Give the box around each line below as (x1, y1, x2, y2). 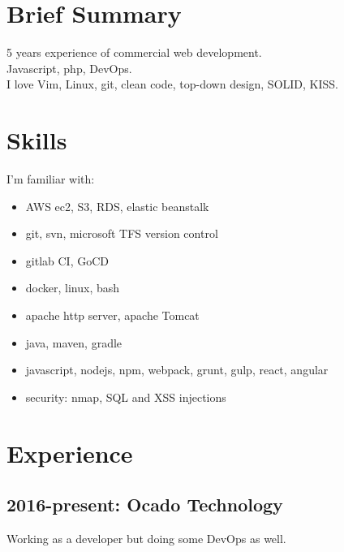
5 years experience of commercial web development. (6, 44, 262, 61)
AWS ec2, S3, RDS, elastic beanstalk (25, 197, 209, 214)
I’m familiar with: (6, 170, 95, 188)
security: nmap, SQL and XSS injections (25, 388, 226, 405)
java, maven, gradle (25, 334, 123, 351)
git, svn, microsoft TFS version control (25, 225, 218, 242)
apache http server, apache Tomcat (25, 307, 200, 323)
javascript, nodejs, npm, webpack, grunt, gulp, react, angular (25, 361, 329, 378)
